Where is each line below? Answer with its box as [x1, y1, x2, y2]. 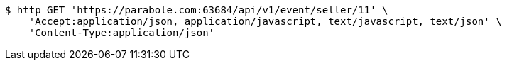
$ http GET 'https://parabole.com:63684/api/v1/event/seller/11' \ [5, 4, 388, 16]
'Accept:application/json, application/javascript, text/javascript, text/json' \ [28, 16, 502, 27]
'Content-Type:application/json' [28, 27, 215, 38]
